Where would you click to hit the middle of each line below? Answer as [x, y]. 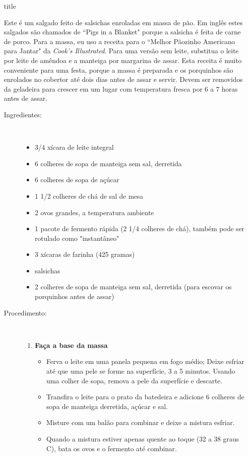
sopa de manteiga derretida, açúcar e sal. [107, 406]
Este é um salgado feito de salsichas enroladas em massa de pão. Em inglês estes [123, 22]
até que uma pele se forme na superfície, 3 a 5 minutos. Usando [141, 371]
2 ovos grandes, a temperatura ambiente [94, 212]
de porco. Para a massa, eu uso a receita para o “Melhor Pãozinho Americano [120, 41]
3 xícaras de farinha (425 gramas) [85, 254]
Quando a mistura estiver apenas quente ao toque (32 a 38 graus [143, 439]
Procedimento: [25, 312]
